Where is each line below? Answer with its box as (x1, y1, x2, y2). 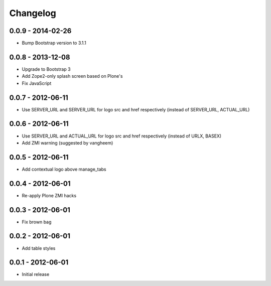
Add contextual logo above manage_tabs (22, 166, 106, 172)
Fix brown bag (22, 219, 52, 225)
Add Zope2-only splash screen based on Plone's (22, 73, 123, 79)
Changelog (9, 8, 56, 19)
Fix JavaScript (22, 80, 52, 86)
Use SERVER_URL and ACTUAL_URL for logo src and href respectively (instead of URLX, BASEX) (22, 133, 222, 139)
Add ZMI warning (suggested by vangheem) (22, 139, 113, 146)
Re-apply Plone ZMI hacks (22, 192, 77, 198)
